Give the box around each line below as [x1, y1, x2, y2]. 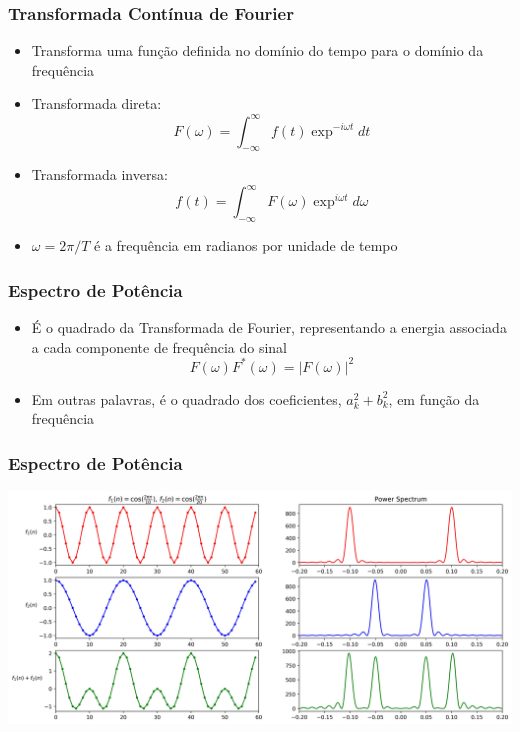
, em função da [388, 388, 480, 409]
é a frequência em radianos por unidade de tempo [94, 235, 398, 256]
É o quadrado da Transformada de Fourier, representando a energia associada [31, 317, 507, 337]
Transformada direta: [31, 93, 162, 114]
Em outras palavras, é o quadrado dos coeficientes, [31, 388, 342, 409]
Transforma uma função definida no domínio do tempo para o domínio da [31, 40, 484, 61]
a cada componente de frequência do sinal [31, 336, 288, 357]
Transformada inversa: [31, 164, 168, 185]
